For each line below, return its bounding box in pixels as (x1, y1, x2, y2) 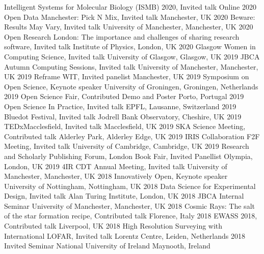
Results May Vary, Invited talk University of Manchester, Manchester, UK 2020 (4, 21, 253, 32)
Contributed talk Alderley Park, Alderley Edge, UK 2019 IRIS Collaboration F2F (4, 131, 260, 141)
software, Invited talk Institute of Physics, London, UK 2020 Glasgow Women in (4, 41, 256, 52)
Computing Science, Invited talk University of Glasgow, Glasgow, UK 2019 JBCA (4, 51, 260, 61)
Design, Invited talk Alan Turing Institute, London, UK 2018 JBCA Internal (4, 190, 244, 201)
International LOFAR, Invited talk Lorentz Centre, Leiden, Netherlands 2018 (4, 230, 245, 241)
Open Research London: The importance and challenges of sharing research (4, 31, 240, 42)
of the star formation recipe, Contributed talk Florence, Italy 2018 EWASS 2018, (4, 210, 257, 221)
